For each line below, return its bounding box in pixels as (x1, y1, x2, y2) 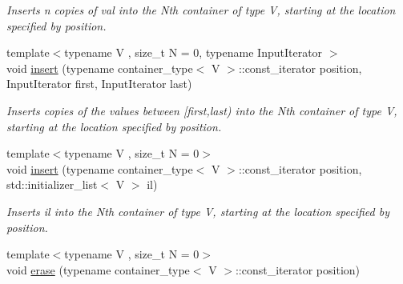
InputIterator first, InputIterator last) (6, 75, 192, 92)
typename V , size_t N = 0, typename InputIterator (64, 44, 323, 61)
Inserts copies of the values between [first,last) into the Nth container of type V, (6, 102, 397, 118)
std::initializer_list (6, 176, 98, 193)
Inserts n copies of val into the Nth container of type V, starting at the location (6, 2, 396, 18)
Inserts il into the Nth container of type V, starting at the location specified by (6, 202, 389, 219)
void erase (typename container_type (6, 261, 190, 278)
